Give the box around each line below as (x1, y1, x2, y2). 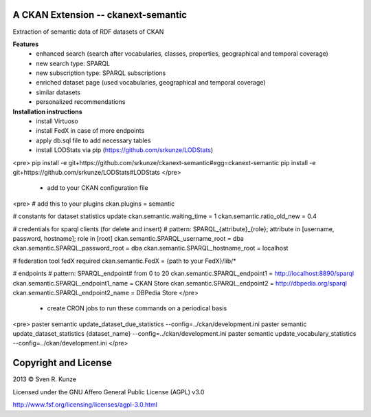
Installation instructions (12, 107, 82, 116)
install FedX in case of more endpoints (36, 127, 145, 135)
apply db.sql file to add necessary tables (36, 136, 151, 145)
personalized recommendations (36, 98, 126, 106)
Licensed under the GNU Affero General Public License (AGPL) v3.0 (12, 387, 205, 396)
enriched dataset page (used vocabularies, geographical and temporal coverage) (36, 78, 266, 87)
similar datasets (36, 88, 81, 96)
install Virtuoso (36, 117, 78, 125)
